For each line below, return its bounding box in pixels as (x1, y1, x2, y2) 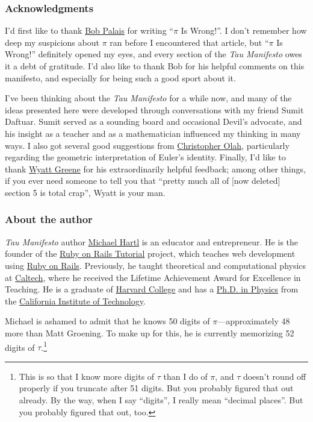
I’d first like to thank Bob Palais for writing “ (5, 24, 173, 37)
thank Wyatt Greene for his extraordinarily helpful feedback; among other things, (5, 162, 306, 175)
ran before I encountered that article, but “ (110, 36, 269, 48)
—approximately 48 (217, 315, 290, 327)
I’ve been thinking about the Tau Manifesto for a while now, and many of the (5, 92, 292, 104)
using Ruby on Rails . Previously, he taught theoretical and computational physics (5, 259, 306, 271)
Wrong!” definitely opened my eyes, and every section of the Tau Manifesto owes (5, 48, 302, 60)
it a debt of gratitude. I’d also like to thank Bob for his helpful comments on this (5, 60, 305, 72)
